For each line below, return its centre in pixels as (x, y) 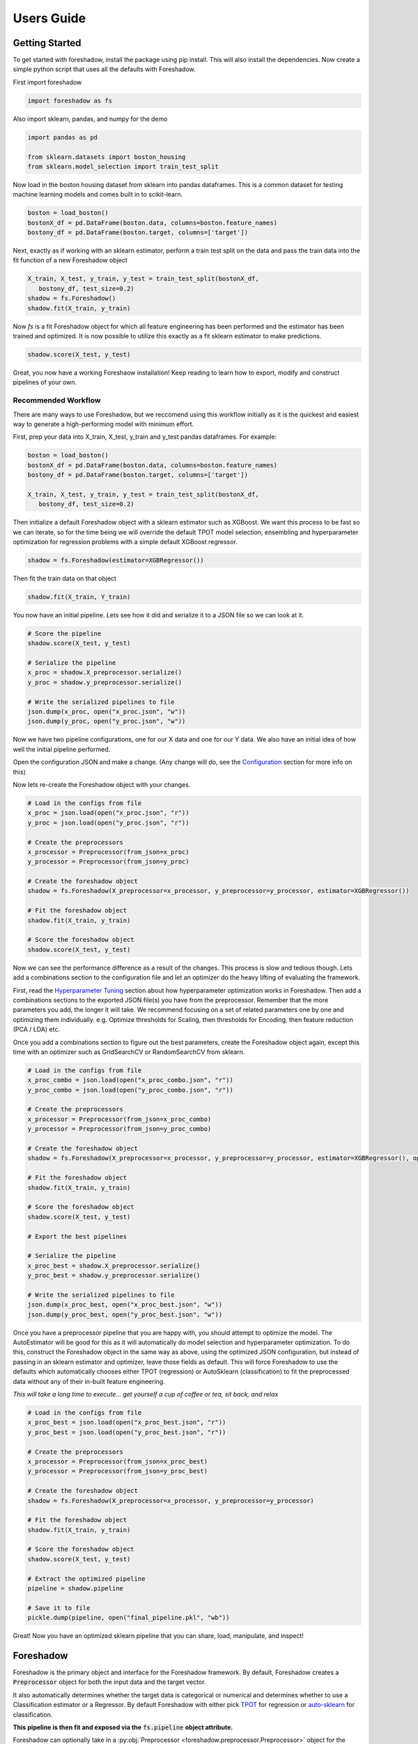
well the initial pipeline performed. (62, 749)
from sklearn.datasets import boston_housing (107, 157)
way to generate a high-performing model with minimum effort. (103, 424)
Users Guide (49, 18)
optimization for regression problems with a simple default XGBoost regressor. (125, 542)
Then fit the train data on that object (64, 578)
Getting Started (47, 43)
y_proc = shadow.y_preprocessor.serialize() (105, 682)
